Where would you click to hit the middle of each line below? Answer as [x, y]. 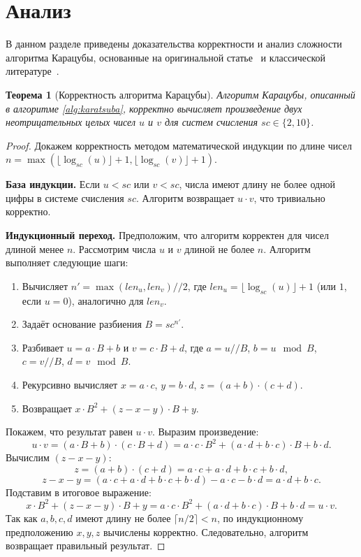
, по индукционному [260, 518]
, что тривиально [289, 197]
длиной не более [220, 248]
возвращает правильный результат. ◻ [86, 545]
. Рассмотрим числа [115, 248]
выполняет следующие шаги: [67, 262]
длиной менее [35, 248]
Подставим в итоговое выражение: [79, 492]
